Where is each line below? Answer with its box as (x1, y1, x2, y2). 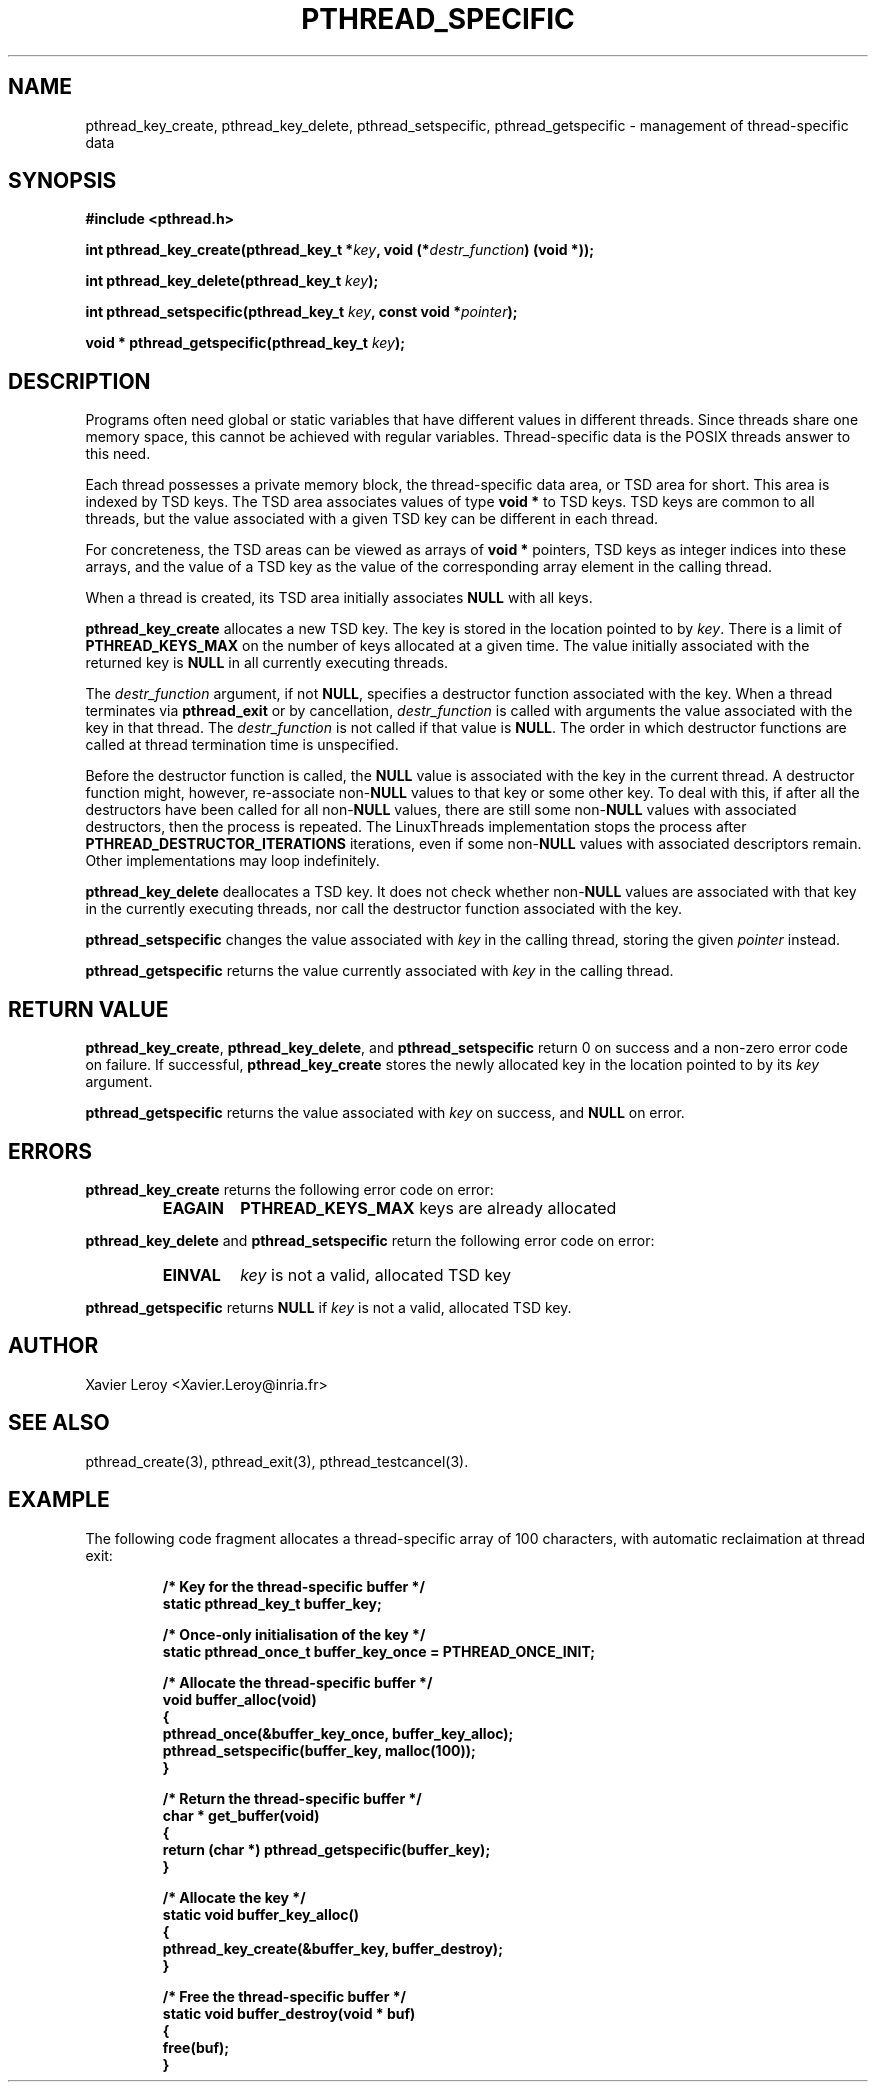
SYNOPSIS (8, 168, 117, 194)
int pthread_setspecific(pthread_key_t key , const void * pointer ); (85, 303, 518, 321)
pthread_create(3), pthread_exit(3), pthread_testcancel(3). (85, 1452, 469, 1470)
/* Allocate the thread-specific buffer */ (162, 1673, 433, 1691)
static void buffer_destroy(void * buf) (162, 2004, 416, 2022)
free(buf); (162, 2038, 230, 2056)
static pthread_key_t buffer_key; (162, 1594, 382, 1612)
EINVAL (162, 1264, 221, 1285)
